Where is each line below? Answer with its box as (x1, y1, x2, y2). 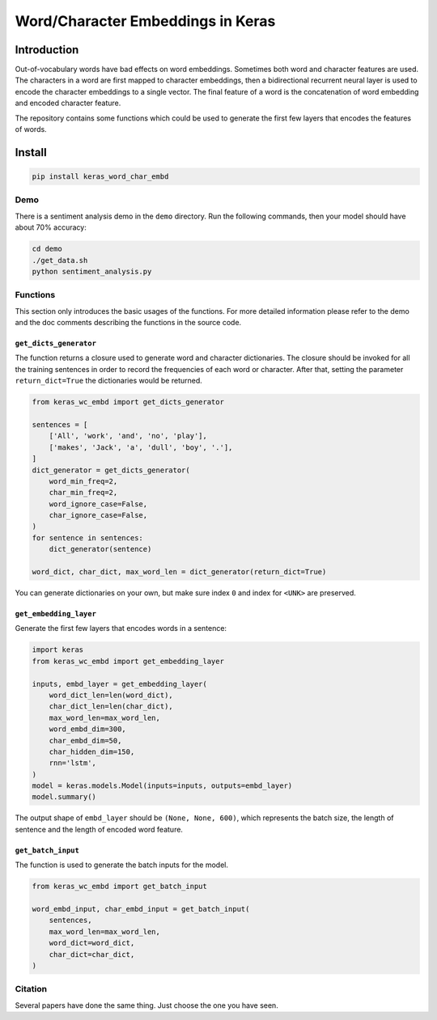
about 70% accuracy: (15, 222, 87, 232)
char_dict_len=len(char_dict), (49, 702, 173, 711)
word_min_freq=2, (49, 476, 118, 485)
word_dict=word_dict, (49, 938, 135, 948)
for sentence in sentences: (32, 533, 143, 542)
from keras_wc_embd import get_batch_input (32, 882, 208, 891)
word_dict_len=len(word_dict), (49, 690, 173, 700)
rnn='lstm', (49, 759, 97, 768)
